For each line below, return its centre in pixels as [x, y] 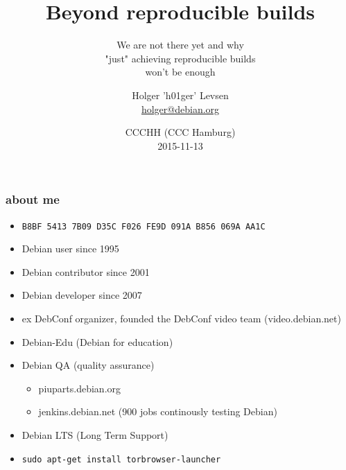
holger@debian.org [180, 108]
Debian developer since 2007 [82, 295]
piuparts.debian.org [80, 388]
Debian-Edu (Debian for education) [97, 341]
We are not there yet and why [180, 45]
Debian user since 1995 [70, 249]
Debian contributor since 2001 [86, 271]
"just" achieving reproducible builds [180, 58]
